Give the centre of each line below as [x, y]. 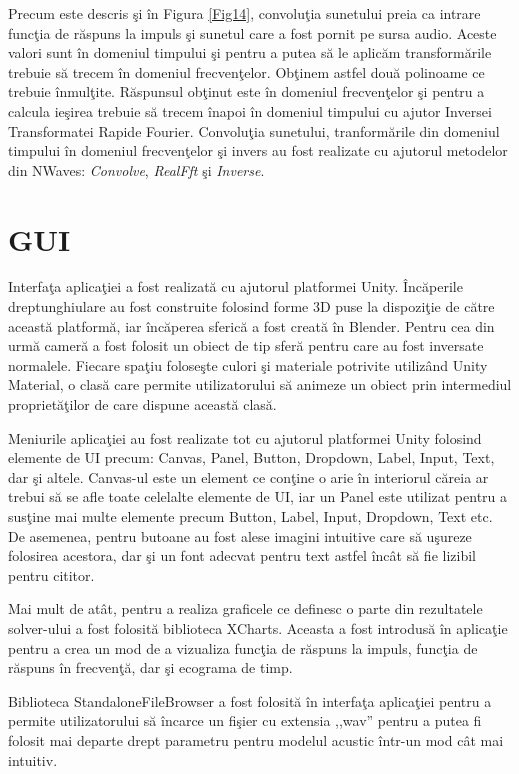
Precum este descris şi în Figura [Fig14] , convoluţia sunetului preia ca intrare [244, 13]
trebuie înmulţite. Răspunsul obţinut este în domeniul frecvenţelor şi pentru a [246, 91]
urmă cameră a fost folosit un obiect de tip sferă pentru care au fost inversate [246, 345]
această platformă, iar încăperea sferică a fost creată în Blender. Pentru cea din [251, 325]
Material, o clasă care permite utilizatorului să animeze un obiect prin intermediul [260, 384]
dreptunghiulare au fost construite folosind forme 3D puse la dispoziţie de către [251, 306]
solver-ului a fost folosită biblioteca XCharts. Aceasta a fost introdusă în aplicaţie [258, 627]
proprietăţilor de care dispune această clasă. [142, 404]
